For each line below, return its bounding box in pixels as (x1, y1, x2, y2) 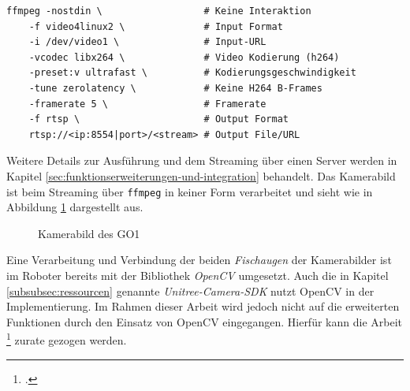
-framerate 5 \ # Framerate (28, 98, 266, 110)
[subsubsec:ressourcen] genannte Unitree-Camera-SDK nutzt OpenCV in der (6, 282, 375, 299)
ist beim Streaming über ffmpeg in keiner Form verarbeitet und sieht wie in (6, 183, 373, 199)
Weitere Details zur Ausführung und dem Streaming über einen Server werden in (6, 152, 397, 169)
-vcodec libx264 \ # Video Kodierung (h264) (28, 51, 340, 63)
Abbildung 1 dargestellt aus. (6, 199, 143, 215)
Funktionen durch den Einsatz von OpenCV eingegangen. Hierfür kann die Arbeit (6, 313, 402, 330)
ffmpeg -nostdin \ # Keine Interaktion (6, 6, 311, 17)
